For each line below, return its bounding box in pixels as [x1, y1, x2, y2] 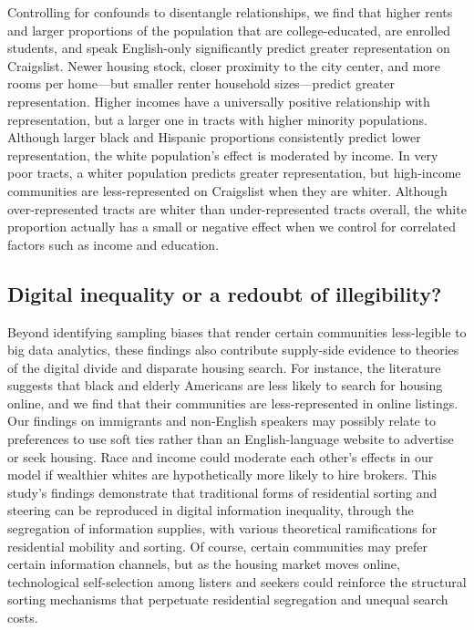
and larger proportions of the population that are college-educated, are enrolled [7, 20, 451, 39]
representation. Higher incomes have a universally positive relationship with [7, 91, 430, 110]
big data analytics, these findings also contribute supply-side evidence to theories [7, 340, 459, 359]
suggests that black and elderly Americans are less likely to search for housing [7, 376, 443, 395]
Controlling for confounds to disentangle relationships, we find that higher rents [7, 3, 453, 21]
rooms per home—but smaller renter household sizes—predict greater [7, 74, 395, 93]
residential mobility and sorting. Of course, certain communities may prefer [7, 536, 428, 555]
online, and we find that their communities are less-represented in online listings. [7, 393, 459, 412]
